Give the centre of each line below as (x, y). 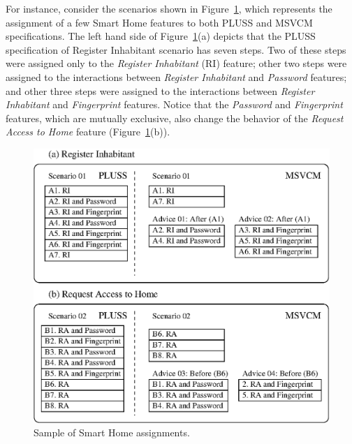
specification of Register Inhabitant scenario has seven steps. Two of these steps (176, 49)
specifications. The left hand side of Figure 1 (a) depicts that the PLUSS (161, 36)
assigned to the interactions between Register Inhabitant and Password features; (176, 76)
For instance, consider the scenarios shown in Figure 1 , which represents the (169, 8)
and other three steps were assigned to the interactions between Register (160, 90)
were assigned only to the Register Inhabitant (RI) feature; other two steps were (176, 63)
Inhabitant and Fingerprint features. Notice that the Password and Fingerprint (174, 104)
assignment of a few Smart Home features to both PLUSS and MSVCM (159, 22)
